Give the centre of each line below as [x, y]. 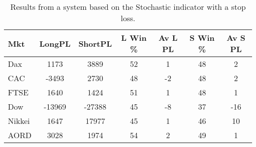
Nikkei [19, 121]
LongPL [55, 43]
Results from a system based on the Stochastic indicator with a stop [128, 7]
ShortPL [95, 43]
